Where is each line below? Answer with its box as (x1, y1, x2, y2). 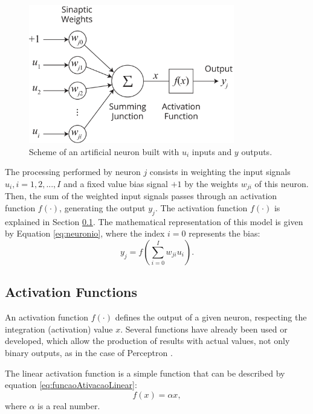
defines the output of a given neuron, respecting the (115, 311, 307, 323)
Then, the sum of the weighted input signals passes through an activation (5, 189, 277, 202)
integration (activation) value (5, 322, 113, 335)
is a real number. (37, 399, 100, 412)
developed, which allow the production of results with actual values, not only (5, 334, 290, 347)
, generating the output (59, 202, 146, 214)
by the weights (184, 177, 238, 189)
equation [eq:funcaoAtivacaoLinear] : (5, 378, 137, 391)
